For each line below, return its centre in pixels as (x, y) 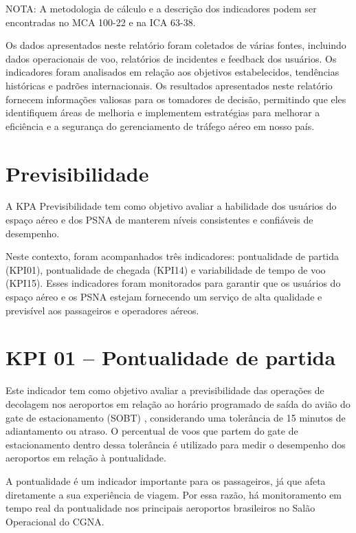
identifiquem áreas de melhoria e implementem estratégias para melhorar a (163, 112)
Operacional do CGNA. (55, 521)
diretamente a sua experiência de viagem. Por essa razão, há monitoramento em (174, 494)
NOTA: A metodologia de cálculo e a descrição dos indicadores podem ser (161, 8)
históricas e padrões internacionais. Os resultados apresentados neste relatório (169, 85)
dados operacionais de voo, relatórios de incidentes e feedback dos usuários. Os (171, 58)
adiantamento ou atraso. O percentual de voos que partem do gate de (152, 431)
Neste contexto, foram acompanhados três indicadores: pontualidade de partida (173, 256)
